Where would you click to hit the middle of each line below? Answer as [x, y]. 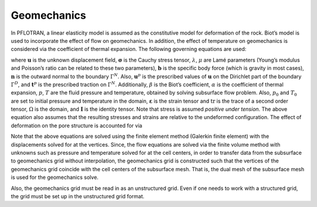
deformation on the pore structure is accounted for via [77, 125]
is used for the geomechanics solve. [55, 177]
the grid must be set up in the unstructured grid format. [78, 196]
